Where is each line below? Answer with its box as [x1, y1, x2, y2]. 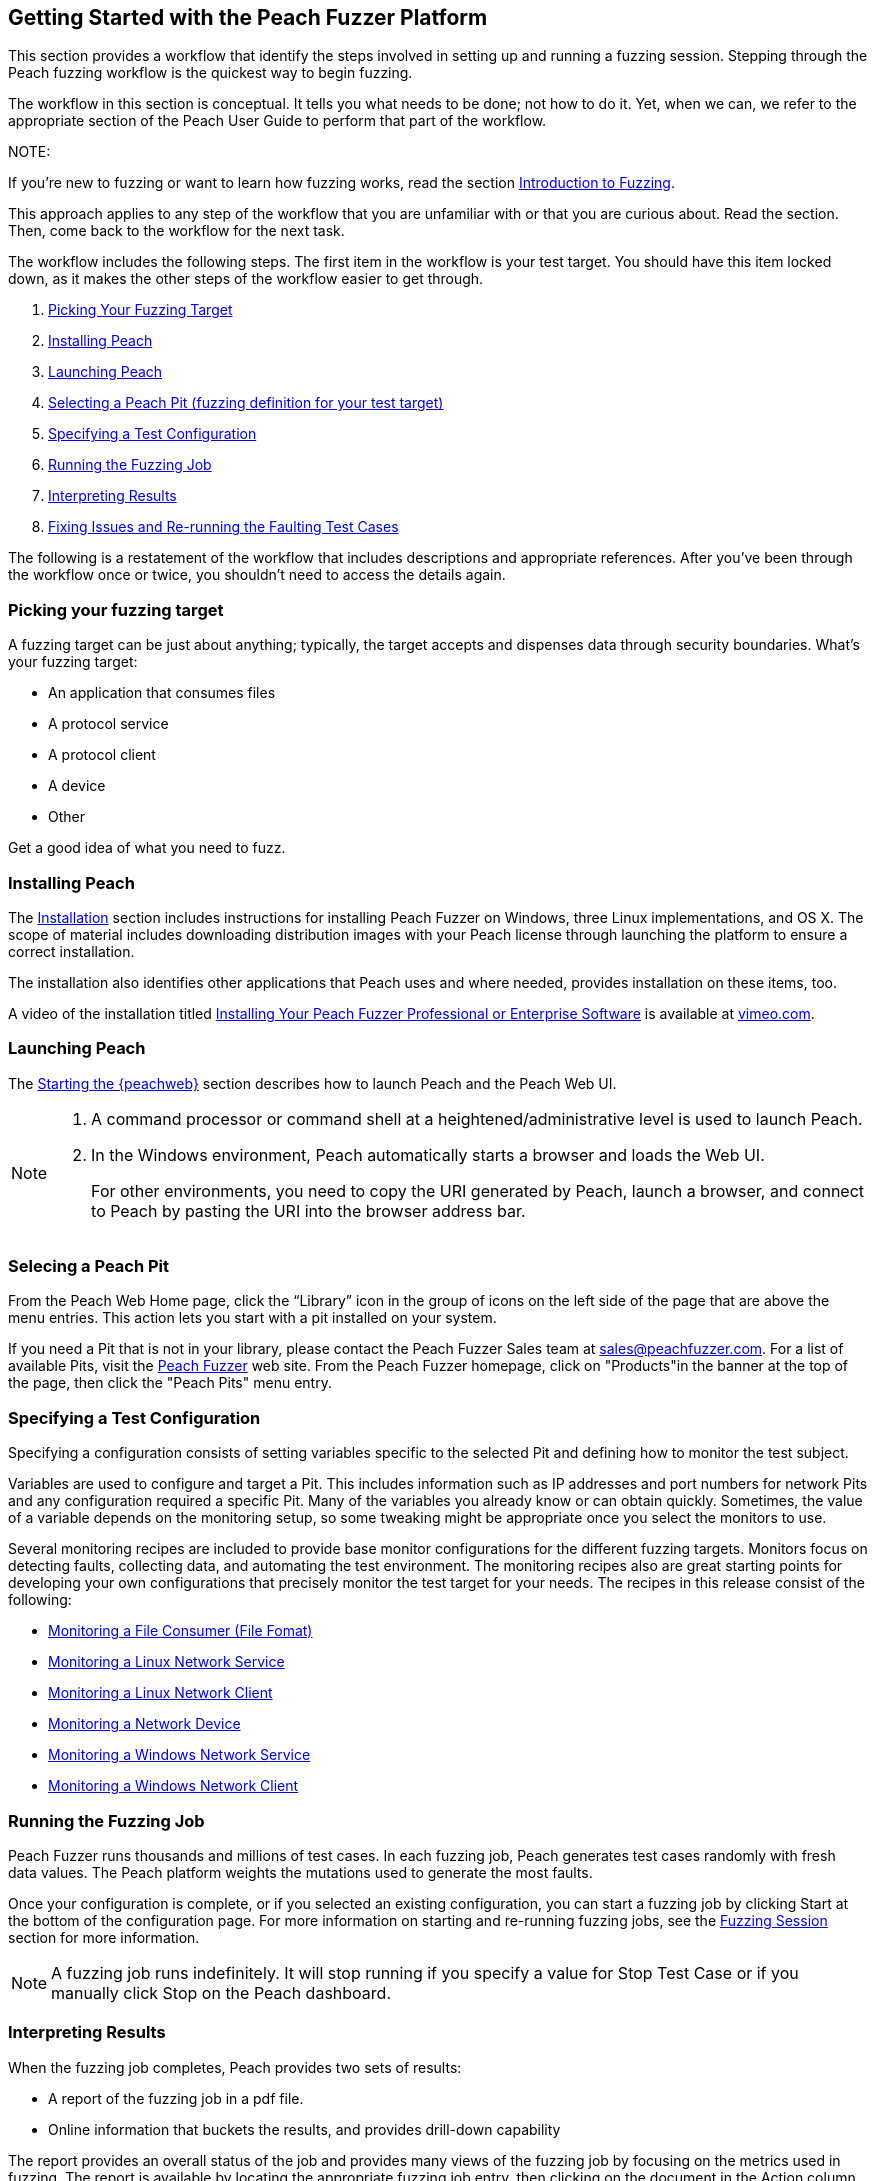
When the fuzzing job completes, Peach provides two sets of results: [8, 2058, 462, 2076]
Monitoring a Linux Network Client [48, 1684, 273, 1702]
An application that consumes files [48, 684, 276, 702]
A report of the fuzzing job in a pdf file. [48, 2089, 304, 2107]
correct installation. [8, 942, 135, 960]
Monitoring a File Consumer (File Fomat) [48, 1622, 313, 1640]
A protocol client [48, 746, 156, 764]
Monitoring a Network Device [48, 1715, 241, 1733]
